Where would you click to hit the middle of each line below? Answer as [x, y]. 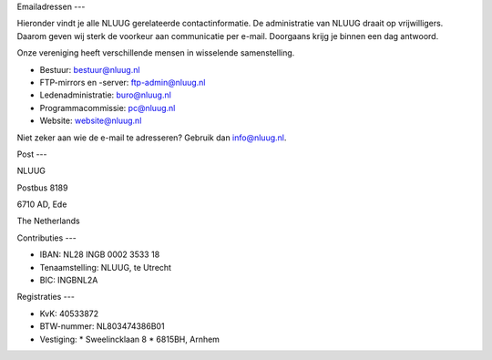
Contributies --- [46, 238]
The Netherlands [49, 221]
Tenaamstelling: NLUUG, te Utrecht [106, 267]
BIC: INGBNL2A [69, 280]
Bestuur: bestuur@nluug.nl [90, 69]
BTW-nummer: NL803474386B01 [102, 326]
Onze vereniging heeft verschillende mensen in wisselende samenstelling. [156, 53]
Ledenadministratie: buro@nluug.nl [106, 95]
